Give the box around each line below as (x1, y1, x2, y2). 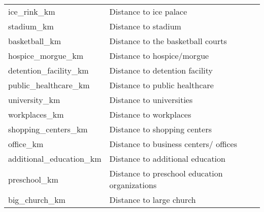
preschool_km (8, 173, 58, 185)
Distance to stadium (109, 20, 181, 32)
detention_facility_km (8, 64, 89, 76)
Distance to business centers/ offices (109, 138, 238, 150)
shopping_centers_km (8, 123, 88, 135)
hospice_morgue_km (8, 50, 84, 61)
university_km (8, 94, 60, 105)
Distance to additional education (109, 153, 225, 164)
